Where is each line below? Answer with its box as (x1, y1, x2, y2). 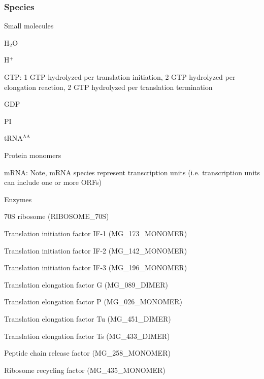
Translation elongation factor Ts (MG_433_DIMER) (4, 330, 170, 341)
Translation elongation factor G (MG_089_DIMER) (4, 279, 168, 290)
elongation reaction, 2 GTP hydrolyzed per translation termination (4, 81, 213, 92)
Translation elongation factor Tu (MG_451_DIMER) (4, 313, 171, 324)
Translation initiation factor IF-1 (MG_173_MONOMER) (4, 228, 187, 238)
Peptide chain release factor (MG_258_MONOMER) (4, 348, 171, 358)
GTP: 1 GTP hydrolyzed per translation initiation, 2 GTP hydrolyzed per (4, 72, 236, 82)
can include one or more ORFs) (4, 177, 102, 187)
